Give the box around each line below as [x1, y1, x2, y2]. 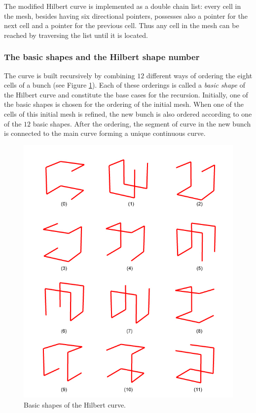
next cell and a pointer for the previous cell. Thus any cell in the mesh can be [4, 20, 239, 31]
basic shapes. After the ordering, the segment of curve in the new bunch [33, 118, 251, 128]
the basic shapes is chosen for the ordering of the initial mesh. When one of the [4, 99, 244, 109]
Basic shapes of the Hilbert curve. [24, 399, 126, 410]
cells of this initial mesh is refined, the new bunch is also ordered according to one [4, 108, 252, 119]
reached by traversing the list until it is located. [4, 30, 148, 40]
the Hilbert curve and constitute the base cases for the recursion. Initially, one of [4, 89, 248, 99]
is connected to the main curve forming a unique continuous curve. [4, 128, 206, 138]
